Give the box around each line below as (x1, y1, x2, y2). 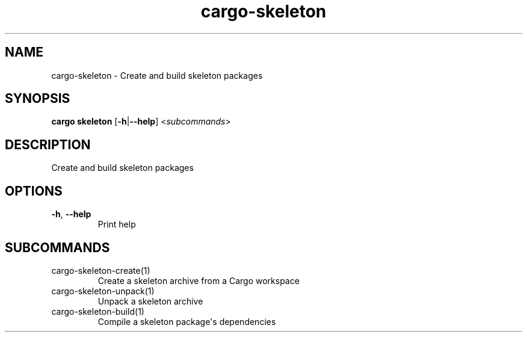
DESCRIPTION (5, 137, 91, 152)
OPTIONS (5, 183, 63, 199)
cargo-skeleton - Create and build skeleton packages (51, 70, 263, 81)
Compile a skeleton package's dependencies (97, 316, 276, 327)
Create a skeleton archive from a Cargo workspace (97, 275, 300, 286)
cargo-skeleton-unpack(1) (51, 285, 155, 296)
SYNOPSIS (5, 91, 70, 107)
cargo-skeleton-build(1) (51, 306, 144, 317)
